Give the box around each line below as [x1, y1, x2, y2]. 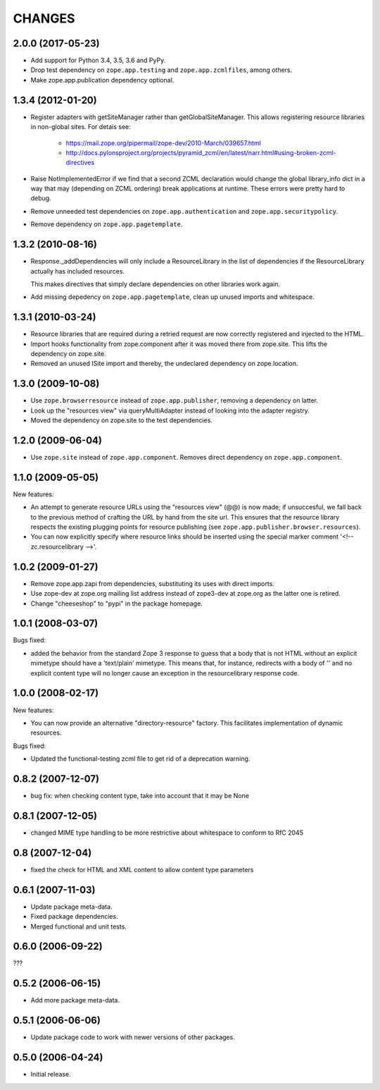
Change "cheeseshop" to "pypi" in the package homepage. [30, 599, 203, 608]
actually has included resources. [30, 267, 125, 275]
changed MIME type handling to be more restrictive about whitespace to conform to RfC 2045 [30, 828, 304, 837]
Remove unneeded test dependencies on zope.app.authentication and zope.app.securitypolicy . [30, 207, 338, 215]
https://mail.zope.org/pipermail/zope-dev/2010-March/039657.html [65, 138, 262, 147]
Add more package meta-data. [30, 996, 120, 1005]
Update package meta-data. [30, 902, 113, 911]
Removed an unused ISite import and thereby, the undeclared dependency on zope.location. [30, 360, 298, 368]
